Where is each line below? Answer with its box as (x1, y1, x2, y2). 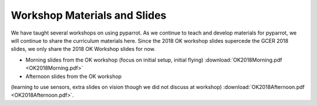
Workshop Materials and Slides (11, 9, 167, 22)
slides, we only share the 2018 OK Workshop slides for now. (11, 46, 156, 53)
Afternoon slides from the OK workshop (25, 73, 122, 80)
